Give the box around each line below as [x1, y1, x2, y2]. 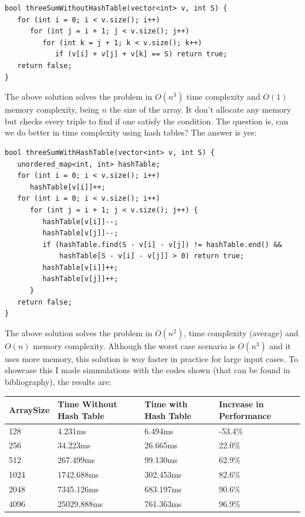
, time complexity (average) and [184, 326, 299, 339]
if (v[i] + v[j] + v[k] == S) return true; [55, 50, 228, 59]
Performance [219, 409, 272, 421]
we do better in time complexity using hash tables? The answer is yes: [5, 126, 257, 138]
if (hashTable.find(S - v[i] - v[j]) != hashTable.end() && [42, 240, 282, 249]
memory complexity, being [5, 103, 100, 116]
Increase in [219, 398, 264, 410]
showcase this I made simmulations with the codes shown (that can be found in [5, 364, 290, 376]
